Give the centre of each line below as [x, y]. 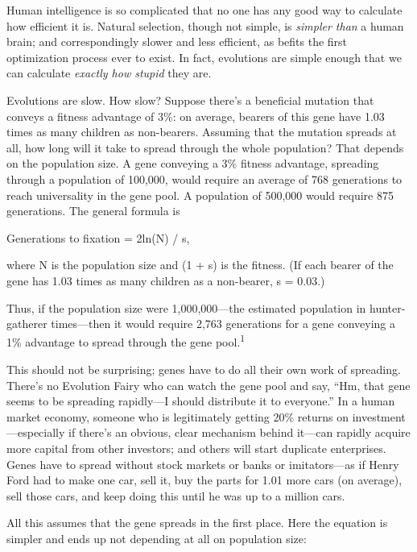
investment [379, 416]
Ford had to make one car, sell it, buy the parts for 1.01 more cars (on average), [204, 480]
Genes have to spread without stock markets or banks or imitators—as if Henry [203, 464]
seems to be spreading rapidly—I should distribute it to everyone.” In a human [201, 401]
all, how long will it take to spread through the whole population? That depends [205, 147]
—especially [36, 432]
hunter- [388, 307]
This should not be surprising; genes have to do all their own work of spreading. [204, 369]
